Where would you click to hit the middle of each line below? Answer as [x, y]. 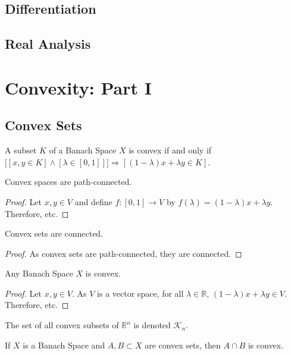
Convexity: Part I [78, 87]
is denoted [152, 325]
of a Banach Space [83, 150]
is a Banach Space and [64, 345]
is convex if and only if [170, 150]
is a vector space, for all [140, 293]
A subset [21, 150]
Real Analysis [48, 44]
